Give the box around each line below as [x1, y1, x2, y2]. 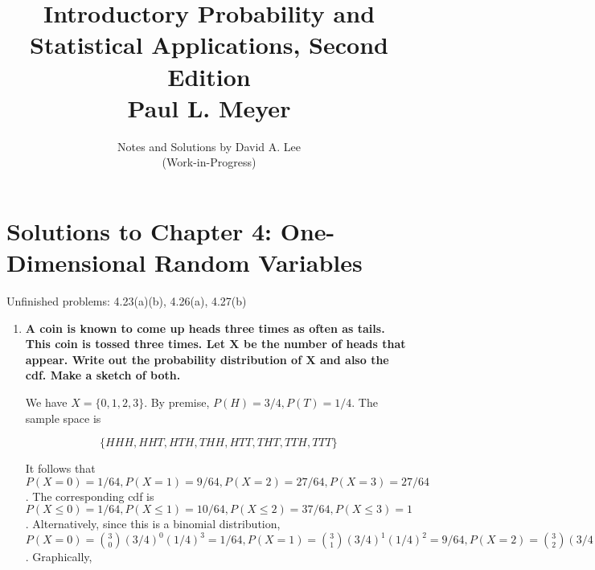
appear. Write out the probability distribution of [25, 351, 302, 367]
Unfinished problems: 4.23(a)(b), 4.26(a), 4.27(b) [6, 293, 247, 309]
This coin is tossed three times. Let [25, 335, 225, 352]
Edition [167, 59, 251, 92]
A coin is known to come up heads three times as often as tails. [25, 319, 385, 336]
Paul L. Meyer [127, 91, 291, 124]
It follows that [25, 460, 96, 477]
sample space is [25, 409, 101, 426]
